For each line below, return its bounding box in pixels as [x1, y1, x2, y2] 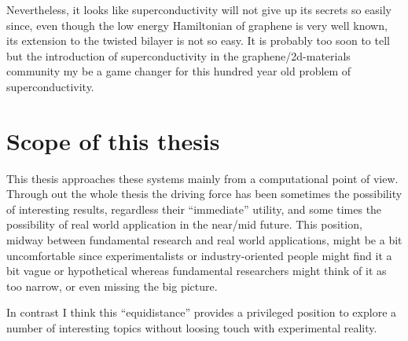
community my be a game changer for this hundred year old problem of [6, 63, 351, 79]
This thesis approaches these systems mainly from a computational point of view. [6, 170, 399, 186]
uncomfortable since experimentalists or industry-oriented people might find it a [6, 247, 392, 263]
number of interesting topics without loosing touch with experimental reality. [6, 320, 377, 336]
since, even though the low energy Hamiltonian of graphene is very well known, [6, 16, 388, 33]
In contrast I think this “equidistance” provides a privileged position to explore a [6, 304, 397, 321]
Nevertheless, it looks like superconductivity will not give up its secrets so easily [6, 2, 391, 17]
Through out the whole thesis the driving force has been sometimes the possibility [6, 185, 402, 202]
